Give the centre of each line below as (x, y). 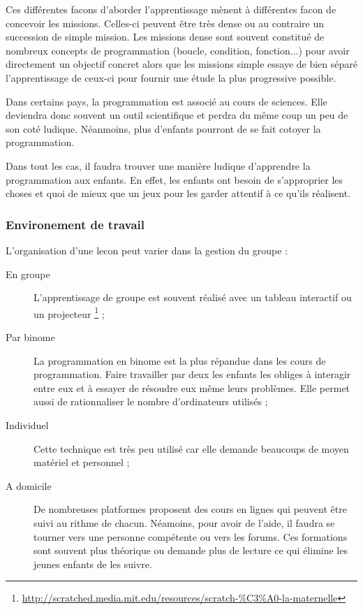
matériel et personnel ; (82, 462)
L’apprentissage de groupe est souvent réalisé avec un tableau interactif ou (193, 297)
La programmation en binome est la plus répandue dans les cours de (180, 360)
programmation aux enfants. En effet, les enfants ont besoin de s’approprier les (175, 179)
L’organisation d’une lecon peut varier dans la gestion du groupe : (147, 250)
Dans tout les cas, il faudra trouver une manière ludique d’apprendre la (158, 165)
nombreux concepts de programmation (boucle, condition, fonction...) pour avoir (178, 50)
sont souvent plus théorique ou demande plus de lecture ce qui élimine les (191, 550)
